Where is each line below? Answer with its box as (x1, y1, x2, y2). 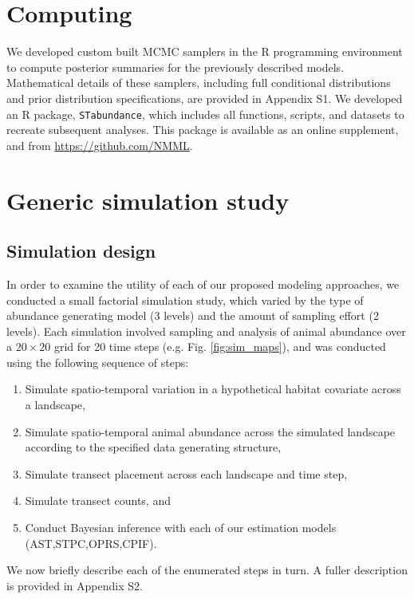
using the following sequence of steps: (6, 353, 189, 370)
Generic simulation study (6, 183, 290, 216)
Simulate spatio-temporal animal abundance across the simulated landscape (25, 423, 396, 439)
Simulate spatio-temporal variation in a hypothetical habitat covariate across (25, 380, 401, 397)
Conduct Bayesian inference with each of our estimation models (25, 519, 337, 536)
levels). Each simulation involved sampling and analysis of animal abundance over (6, 322, 406, 339)
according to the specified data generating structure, (25, 439, 282, 455)
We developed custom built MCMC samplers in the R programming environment (6, 43, 403, 60)
